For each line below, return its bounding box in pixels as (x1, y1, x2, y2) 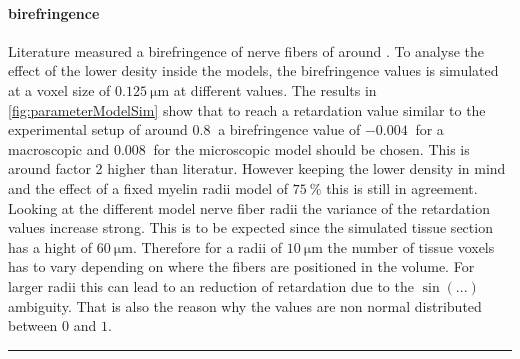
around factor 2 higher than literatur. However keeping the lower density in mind (8, 158, 506, 179)
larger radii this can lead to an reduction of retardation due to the (8, 275, 414, 296)
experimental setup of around (8, 119, 188, 140)
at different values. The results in (173, 79, 377, 100)
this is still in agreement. (326, 177, 478, 198)
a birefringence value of (218, 119, 361, 140)
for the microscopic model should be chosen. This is (153, 138, 470, 159)
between (8, 315, 58, 336)
